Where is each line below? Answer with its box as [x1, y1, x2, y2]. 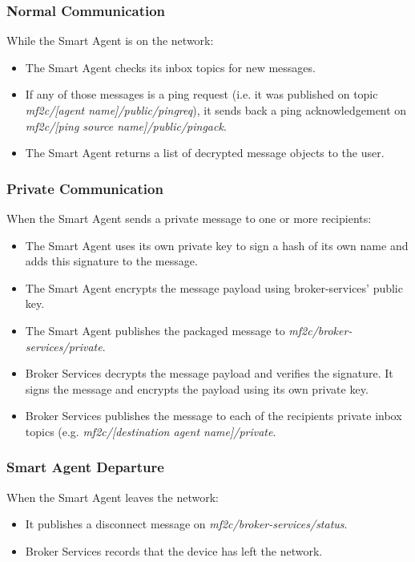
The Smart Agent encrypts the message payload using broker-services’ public [25, 279, 403, 296]
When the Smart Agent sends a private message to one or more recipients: [6, 210, 372, 226]
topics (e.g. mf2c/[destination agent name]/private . [25, 423, 276, 439]
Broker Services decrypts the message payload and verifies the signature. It [25, 365, 393, 382]
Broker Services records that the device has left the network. [25, 542, 323, 559]
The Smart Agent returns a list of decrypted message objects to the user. [25, 144, 385, 161]
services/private [25, 338, 103, 354]
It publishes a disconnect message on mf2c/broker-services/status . [25, 516, 348, 532]
